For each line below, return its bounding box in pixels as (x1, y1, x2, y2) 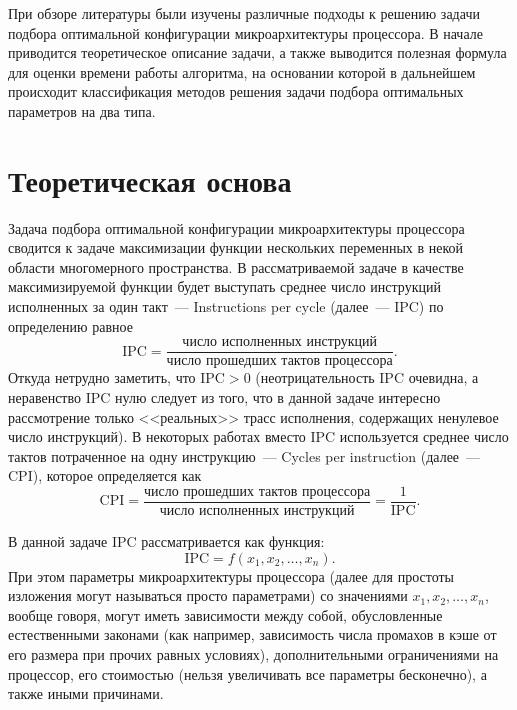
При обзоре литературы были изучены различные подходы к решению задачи (8, 3, 480, 23)
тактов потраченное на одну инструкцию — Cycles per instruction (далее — (8, 445, 481, 466)
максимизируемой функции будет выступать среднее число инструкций (8, 276, 441, 297)
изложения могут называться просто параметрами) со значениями (8, 585, 408, 606)
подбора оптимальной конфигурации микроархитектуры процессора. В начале (8, 22, 483, 43)
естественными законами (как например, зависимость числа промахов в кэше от (8, 624, 497, 645)
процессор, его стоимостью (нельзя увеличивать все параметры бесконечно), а (8, 663, 487, 684)
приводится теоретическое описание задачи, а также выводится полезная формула (8, 42, 507, 63)
